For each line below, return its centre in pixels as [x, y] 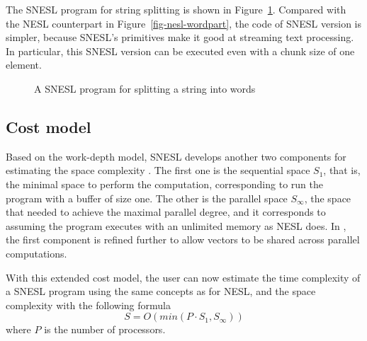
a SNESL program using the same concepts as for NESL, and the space [161, 291]
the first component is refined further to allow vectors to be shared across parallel [183, 239]
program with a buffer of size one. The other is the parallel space [147, 198]
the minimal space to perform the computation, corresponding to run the [164, 184]
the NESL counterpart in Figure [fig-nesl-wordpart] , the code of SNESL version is [183, 23]
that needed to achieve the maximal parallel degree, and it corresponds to [166, 212]
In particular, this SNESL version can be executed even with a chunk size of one [180, 51]
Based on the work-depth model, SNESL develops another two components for [176, 156]
